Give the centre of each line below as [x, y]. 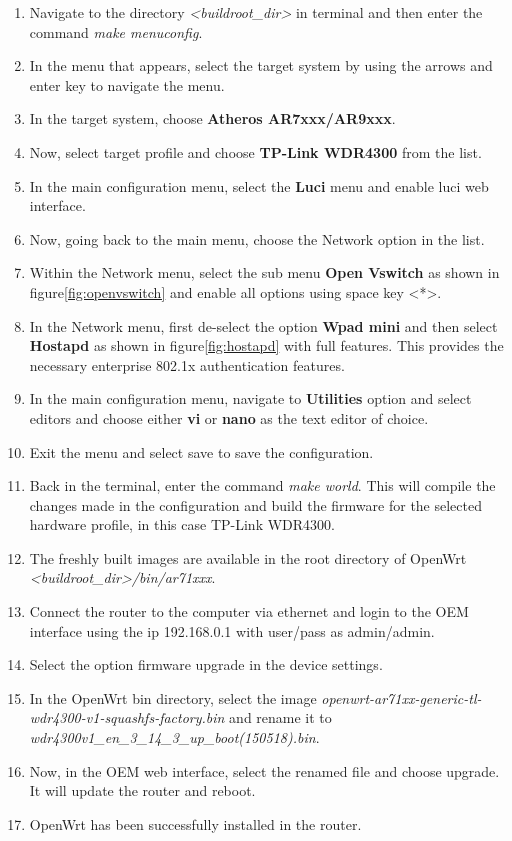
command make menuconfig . [116, 31]
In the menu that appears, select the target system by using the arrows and [261, 65]
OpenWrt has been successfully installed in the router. [195, 823]
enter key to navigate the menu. [127, 84]
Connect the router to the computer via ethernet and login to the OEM [249, 611]
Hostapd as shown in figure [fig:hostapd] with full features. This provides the [266, 345]
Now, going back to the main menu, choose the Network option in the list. [257, 238]
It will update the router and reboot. [142, 790]
